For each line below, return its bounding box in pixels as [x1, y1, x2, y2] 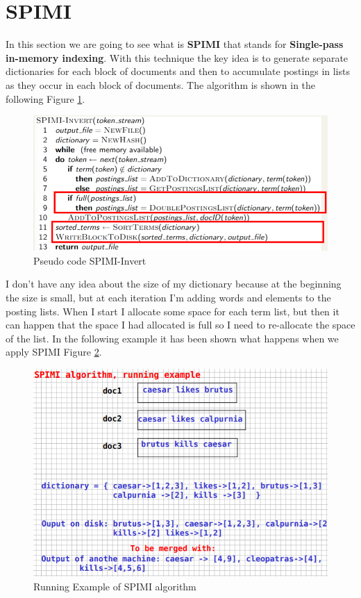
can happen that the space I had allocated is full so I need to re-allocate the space [6, 317, 355, 332]
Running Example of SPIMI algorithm [33, 579, 196, 593]
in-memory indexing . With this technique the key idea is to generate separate [6, 50, 349, 65]
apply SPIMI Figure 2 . [6, 344, 102, 359]
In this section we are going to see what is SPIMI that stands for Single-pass [6, 37, 344, 51]
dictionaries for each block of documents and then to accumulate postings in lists [6, 64, 350, 78]
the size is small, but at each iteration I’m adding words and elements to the [6, 290, 331, 304]
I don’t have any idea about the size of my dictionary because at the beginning [6, 276, 342, 291]
